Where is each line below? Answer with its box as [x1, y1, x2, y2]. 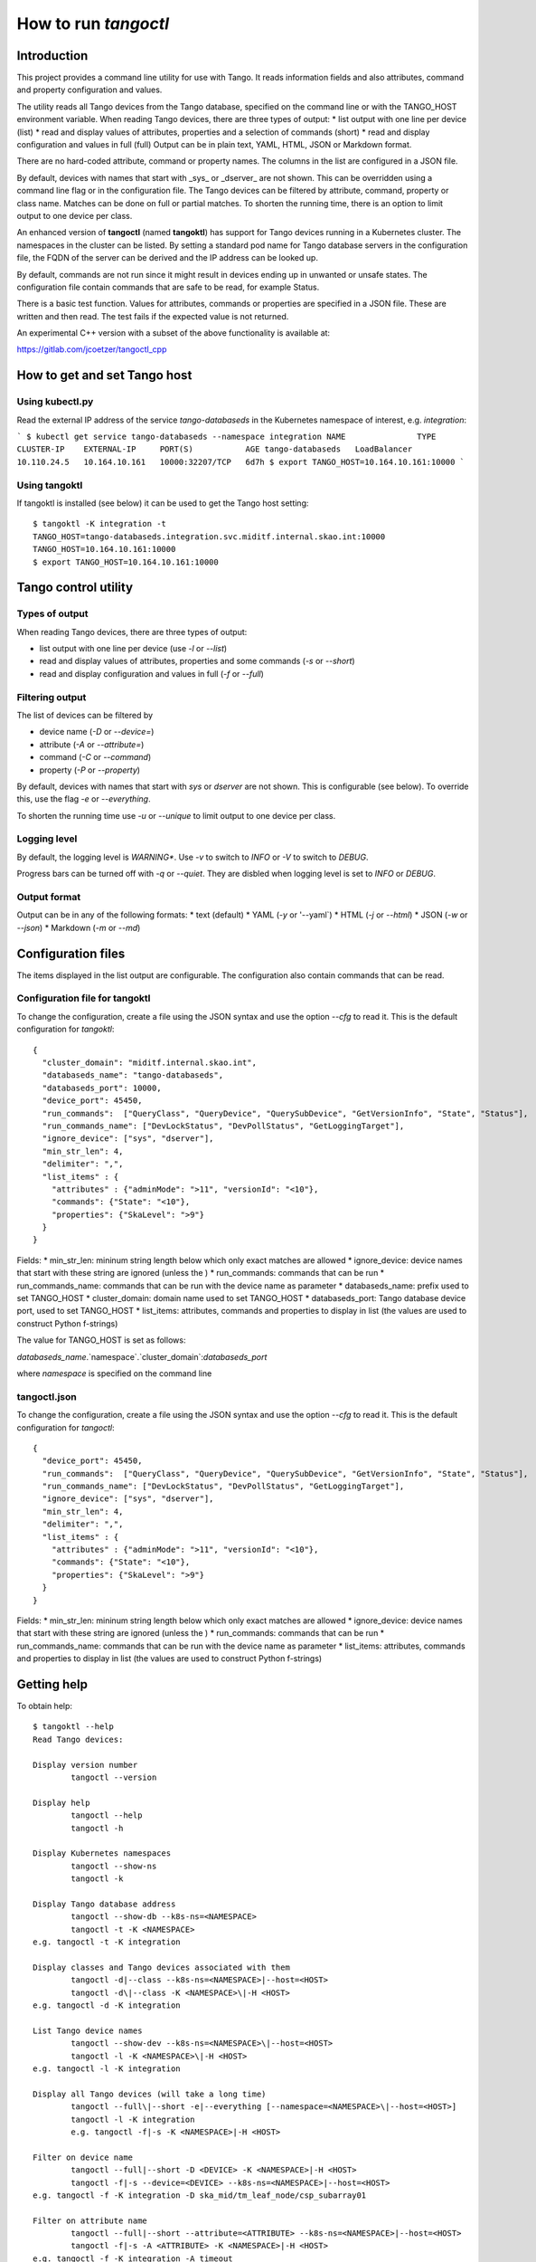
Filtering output [16, 690, 87, 703]
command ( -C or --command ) [39, 752, 152, 763]
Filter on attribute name [33, 2215, 148, 2226]
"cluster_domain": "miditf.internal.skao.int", [42, 1058, 258, 1068]
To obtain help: [16, 1701, 72, 1712]
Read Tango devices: [33, 1734, 124, 1744]
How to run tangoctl [16, 14, 170, 33]
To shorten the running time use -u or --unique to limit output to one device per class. [16, 810, 336, 821]
